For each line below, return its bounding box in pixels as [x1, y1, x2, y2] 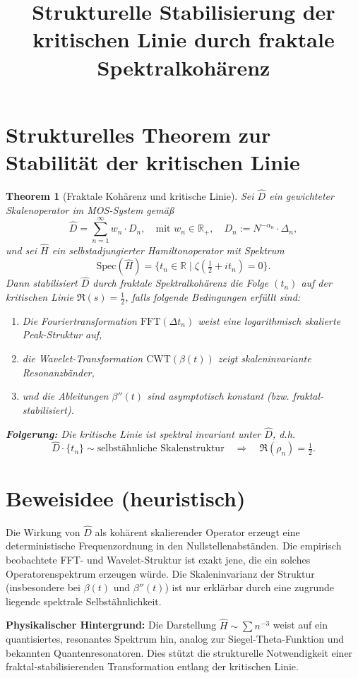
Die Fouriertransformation [22, 313, 137, 328]
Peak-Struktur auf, [22, 327, 102, 342]
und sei [6, 242, 37, 257]
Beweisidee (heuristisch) [6, 483, 246, 512]
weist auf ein [273, 617, 328, 632]
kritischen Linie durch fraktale [32, 25, 335, 54]
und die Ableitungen [22, 388, 109, 403]
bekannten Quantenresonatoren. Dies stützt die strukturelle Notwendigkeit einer [6, 645, 353, 660]
